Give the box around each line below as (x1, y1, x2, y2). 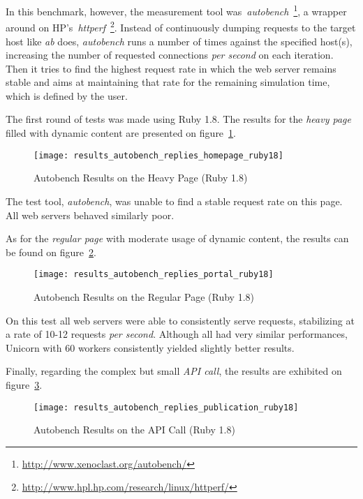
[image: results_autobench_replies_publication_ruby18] (34, 402, 299, 412)
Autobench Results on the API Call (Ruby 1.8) (34, 422, 235, 437)
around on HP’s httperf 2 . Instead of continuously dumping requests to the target (6, 18, 356, 34)
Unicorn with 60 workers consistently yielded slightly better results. (6, 340, 295, 355)
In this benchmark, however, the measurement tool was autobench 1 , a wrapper (6, 2, 347, 18)
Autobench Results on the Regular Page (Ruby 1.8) (34, 289, 254, 304)
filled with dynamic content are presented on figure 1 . (6, 126, 236, 140)
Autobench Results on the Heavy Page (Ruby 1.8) (34, 170, 248, 185)
